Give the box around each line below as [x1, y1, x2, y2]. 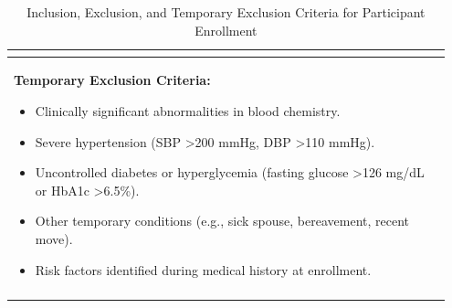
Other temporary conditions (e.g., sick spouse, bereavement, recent [35, 211, 410, 230]
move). [35, 229, 73, 248]
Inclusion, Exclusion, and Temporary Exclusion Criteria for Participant [26, 3, 426, 21]
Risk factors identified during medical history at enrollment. [35, 260, 372, 279]
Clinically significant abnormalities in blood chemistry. [35, 101, 341, 121]
